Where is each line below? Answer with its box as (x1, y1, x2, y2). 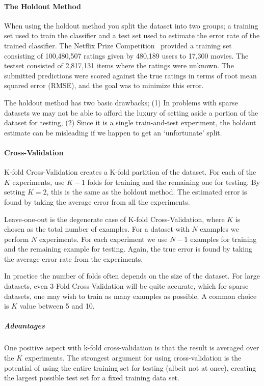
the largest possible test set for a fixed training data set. (4, 372, 179, 383)
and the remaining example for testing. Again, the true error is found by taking (4, 243, 252, 254)
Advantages (4, 320, 45, 331)
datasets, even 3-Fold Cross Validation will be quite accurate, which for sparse (4, 281, 249, 291)
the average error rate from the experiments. (4, 253, 143, 264)
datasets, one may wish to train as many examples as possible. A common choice (4, 290, 257, 301)
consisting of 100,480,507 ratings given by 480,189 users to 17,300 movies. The (4, 50, 249, 61)
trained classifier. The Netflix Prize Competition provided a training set (4, 40, 232, 50)
